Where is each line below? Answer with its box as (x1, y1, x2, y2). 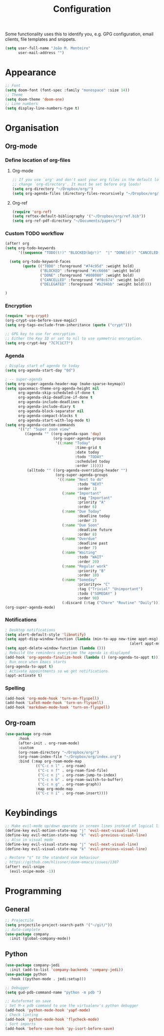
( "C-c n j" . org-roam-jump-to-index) (38, 773, 117, 777)
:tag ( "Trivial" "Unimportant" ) (77, 587, 143, 592)
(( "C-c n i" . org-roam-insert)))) (36, 791, 108, 796)
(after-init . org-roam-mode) (18, 741, 80, 746)
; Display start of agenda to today (5, 363, 80, 368)
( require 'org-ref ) (12, 209, 52, 214)
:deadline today (77, 514, 110, 518)
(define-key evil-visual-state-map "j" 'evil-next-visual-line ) (5, 842, 139, 847)
